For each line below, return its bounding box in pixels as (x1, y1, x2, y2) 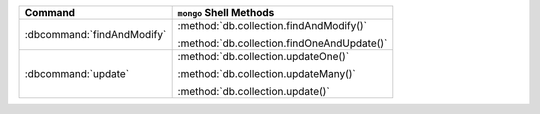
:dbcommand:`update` (24, 67, 130, 80)
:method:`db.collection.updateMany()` (177, 67, 356, 80)
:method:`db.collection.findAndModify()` (177, 19, 367, 32)
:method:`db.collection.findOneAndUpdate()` (177, 36, 388, 50)
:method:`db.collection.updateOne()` (177, 50, 350, 63)
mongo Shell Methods (177, 6, 275, 19)
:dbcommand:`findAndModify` (24, 28, 167, 41)
